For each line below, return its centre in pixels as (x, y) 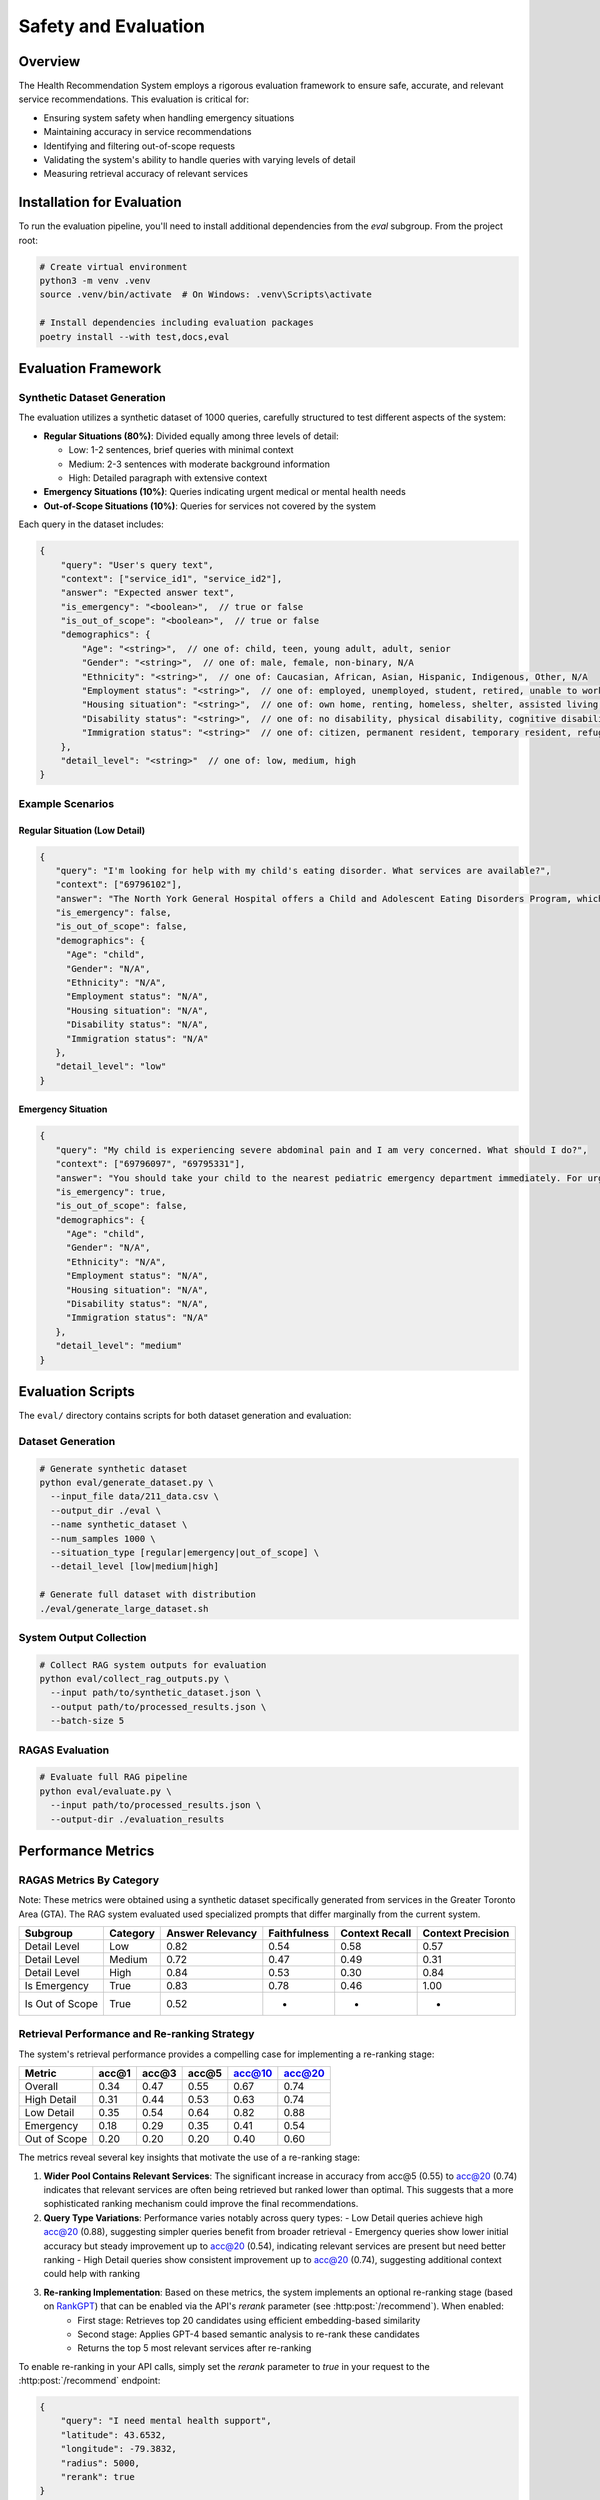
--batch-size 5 (87, 1721)
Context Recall (376, 1933)
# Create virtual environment (113, 266)
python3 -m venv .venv (95, 281)
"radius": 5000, (100, 2463)
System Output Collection (82, 1637)
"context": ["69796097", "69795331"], (150, 1164)
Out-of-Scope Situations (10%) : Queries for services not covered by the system (210, 506)
